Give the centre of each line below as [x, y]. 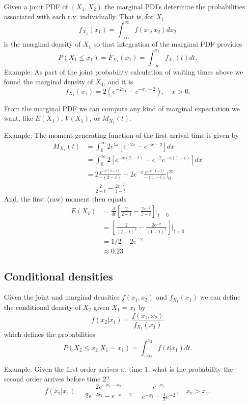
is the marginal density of [42, 44]
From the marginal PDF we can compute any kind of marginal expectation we [122, 108]
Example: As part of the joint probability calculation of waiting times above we [124, 72]
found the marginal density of [49, 81]
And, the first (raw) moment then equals [65, 199]
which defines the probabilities [50, 334]
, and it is [118, 81]
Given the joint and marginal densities [62, 297]
